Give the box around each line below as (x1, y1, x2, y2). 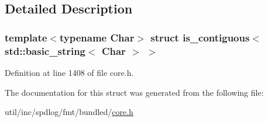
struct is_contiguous (150, 30, 250, 44)
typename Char (59, 30, 135, 44)
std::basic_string (5, 43, 86, 58)
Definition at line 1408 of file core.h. (5, 66, 134, 78)
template (5, 30, 47, 44)
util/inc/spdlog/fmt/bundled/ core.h (5, 106, 133, 118)
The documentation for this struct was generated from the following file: (5, 86, 264, 98)
